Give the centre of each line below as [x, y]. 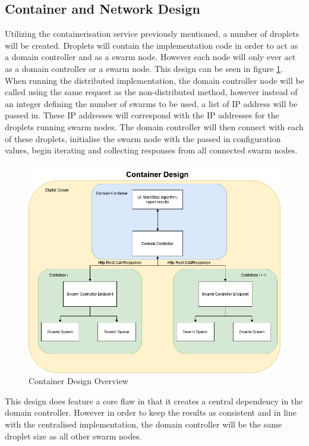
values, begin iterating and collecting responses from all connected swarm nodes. [151, 150]
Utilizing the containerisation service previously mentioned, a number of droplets [152, 34]
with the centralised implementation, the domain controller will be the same [144, 424]
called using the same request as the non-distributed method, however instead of [151, 92]
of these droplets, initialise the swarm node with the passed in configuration [143, 138]
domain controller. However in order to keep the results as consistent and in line [151, 412]
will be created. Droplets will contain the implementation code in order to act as [152, 45]
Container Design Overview [78, 381]
